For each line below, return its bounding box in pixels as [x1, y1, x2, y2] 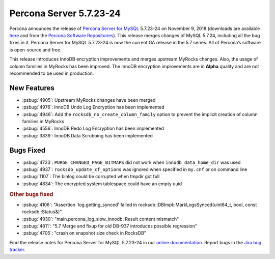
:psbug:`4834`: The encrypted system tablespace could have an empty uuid [22, 181, 182, 187]
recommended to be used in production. [9, 70, 94, 76]
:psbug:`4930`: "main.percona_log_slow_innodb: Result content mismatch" [22, 216, 179, 222]
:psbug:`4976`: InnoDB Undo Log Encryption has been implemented [22, 104, 165, 110]
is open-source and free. [9, 46, 62, 53]
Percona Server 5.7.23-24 [9, 8, 121, 19]
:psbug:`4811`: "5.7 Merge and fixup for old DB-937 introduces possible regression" [22, 223, 198, 229]
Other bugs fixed [9, 191, 53, 198]
